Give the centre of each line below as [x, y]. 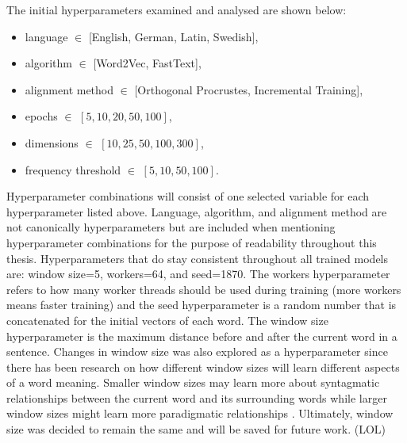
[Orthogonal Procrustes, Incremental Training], [249, 89]
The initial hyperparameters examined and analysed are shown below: [177, 10]
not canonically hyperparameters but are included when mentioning [171, 227]
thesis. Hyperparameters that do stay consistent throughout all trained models [198, 258]
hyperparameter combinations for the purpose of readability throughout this [192, 242]
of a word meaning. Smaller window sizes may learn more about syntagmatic [193, 382]
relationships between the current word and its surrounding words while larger [197, 397]
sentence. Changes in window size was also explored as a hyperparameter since [197, 351]
